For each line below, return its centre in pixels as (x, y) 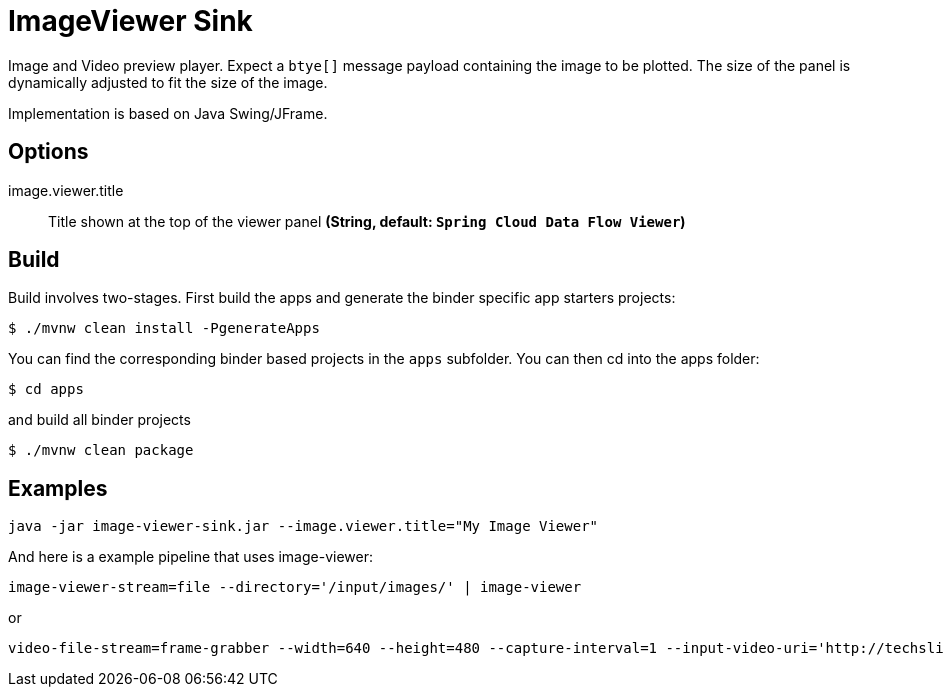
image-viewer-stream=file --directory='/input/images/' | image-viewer (295, 587)
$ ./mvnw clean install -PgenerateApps (164, 328)
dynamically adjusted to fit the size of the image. (168, 82)
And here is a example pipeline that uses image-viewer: (190, 557)
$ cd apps (46, 389)
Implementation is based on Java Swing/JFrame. (168, 113)
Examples (58, 488)
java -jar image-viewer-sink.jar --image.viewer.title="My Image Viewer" (303, 526)
